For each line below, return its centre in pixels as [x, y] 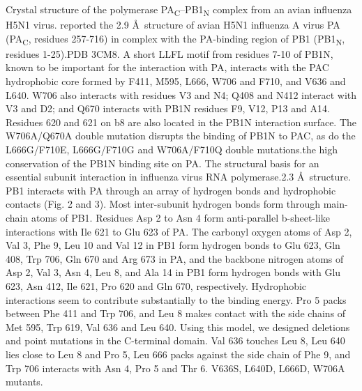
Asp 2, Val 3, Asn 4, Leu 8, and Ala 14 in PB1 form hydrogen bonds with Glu [173, 272]
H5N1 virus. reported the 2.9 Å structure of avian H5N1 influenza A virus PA [173, 25]
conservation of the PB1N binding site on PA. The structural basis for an [163, 163]
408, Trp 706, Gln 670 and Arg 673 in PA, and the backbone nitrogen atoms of [175, 258]
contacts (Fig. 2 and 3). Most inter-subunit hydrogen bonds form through [163, 204]
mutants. [24, 382]
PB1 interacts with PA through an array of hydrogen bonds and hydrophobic [171, 190]
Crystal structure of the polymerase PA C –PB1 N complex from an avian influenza [179, 10]
